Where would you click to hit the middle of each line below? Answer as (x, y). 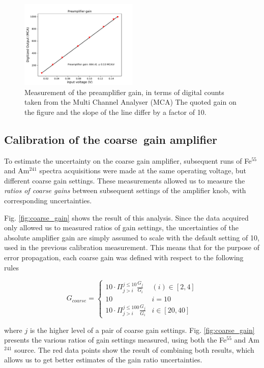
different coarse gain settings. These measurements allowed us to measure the (125, 180)
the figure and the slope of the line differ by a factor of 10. (115, 112)
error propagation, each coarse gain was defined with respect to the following (124, 257)
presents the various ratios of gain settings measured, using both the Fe (115, 340)
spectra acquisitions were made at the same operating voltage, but (143, 171)
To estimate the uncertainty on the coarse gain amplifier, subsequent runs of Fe (128, 160)
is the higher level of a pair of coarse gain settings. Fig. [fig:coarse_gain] (142, 330)
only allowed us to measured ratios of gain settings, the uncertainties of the (122, 227)
